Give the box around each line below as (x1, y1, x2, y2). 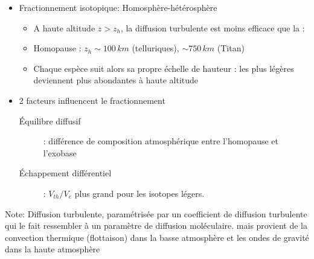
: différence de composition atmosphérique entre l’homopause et (43, 135, 279, 147)
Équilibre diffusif (19, 114, 81, 127)
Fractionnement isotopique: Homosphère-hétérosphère (19, 1, 217, 13)
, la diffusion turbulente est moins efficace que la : (120, 21, 305, 34)
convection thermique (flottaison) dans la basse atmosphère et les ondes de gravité (5, 231, 309, 243)
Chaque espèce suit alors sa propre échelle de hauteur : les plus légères (33, 62, 294, 74)
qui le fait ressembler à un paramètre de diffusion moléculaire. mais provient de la (5, 219, 308, 232)
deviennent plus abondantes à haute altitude (33, 74, 199, 86)
